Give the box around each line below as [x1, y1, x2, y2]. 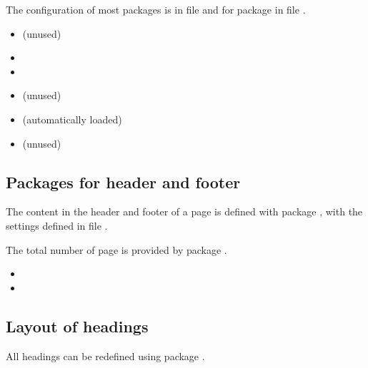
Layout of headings [6, 315, 149, 337]
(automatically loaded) [22, 111, 122, 126]
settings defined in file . [6, 218, 108, 232]
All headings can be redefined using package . [6, 348, 205, 363]
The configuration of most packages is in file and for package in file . [6, 2, 306, 16]
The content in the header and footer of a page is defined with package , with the [6, 204, 363, 219]
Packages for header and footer [6, 170, 241, 193]
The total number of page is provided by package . [6, 242, 227, 257]
